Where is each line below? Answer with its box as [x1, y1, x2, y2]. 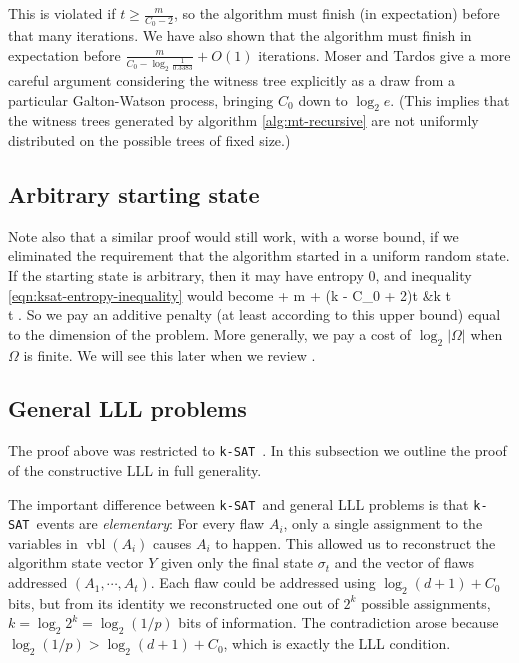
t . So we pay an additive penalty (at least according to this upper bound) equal [8, 304, 501, 325]
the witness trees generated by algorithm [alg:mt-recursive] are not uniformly [8, 110, 479, 131]
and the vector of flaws [334, 552, 475, 573]
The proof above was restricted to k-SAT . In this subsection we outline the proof [8, 440, 507, 461]
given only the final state [160, 552, 314, 573]
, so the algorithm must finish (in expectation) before [173, 3, 500, 23]
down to [298, 89, 348, 110]
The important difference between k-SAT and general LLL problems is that [8, 493, 469, 514]
